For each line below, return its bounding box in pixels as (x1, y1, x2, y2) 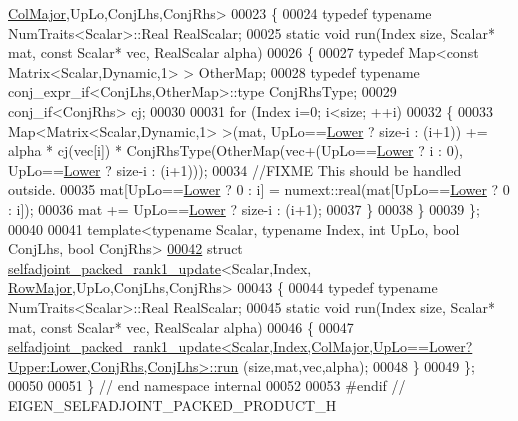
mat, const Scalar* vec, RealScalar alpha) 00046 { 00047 (8, 316, 354, 337)
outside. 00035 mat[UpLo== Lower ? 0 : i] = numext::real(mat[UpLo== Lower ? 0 (8, 179, 510, 200)
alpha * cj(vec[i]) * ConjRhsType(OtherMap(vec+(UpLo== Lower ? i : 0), (8, 140, 463, 161)
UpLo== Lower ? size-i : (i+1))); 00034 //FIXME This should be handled (8, 159, 462, 180)
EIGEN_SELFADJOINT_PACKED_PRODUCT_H (8, 394, 337, 415)
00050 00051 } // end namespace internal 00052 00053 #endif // (8, 375, 406, 396)
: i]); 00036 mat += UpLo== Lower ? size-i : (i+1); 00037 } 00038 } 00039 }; (8, 198, 480, 219)
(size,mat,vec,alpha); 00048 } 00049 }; (243, 355, 475, 376)
